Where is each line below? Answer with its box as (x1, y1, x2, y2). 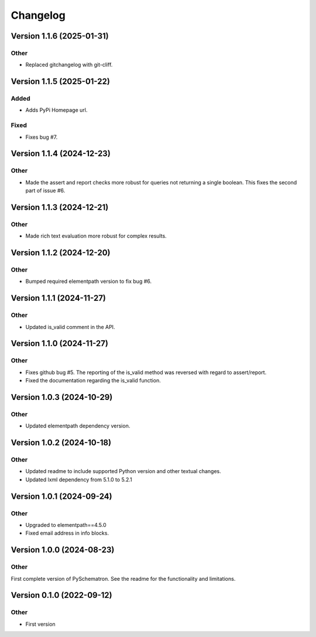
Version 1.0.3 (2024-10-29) (11, 392, 113, 402)
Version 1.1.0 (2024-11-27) (11, 338, 108, 348)
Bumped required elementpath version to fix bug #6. (25, 278, 152, 285)
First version (25, 621, 56, 628)
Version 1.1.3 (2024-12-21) (11, 202, 109, 212)
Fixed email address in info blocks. (25, 530, 109, 537)
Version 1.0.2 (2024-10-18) (11, 438, 111, 448)
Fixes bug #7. (25, 133, 58, 141)
